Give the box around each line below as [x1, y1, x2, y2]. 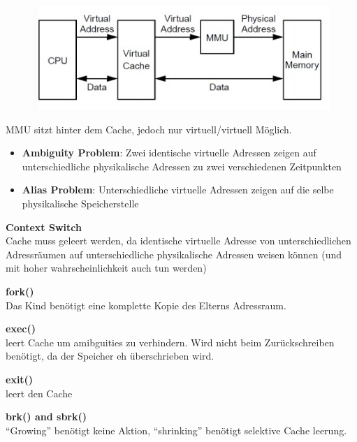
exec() [6, 321, 36, 336]
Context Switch [6, 219, 82, 234]
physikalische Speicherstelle [22, 196, 139, 211]
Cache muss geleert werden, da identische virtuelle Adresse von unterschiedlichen [6, 233, 351, 248]
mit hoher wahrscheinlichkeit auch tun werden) [6, 260, 207, 275]
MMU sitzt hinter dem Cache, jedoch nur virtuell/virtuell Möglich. [6, 121, 292, 136]
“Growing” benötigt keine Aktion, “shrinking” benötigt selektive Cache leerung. [6, 422, 347, 437]
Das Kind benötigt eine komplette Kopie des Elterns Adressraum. [6, 297, 286, 312]
